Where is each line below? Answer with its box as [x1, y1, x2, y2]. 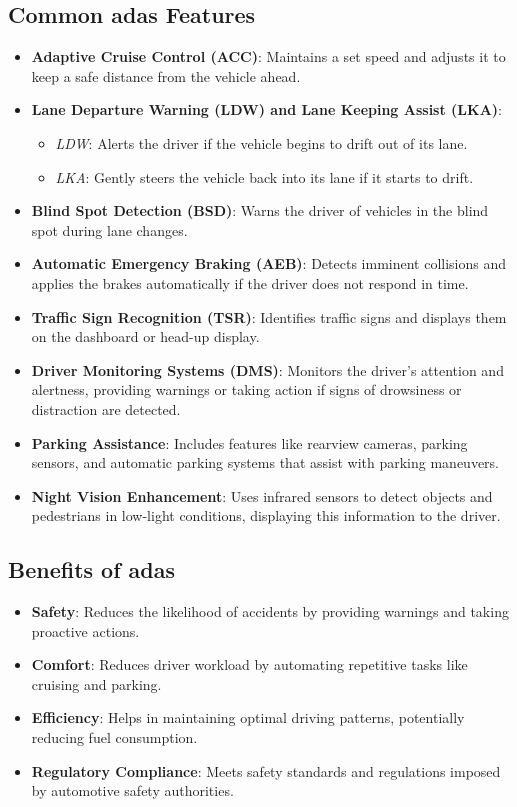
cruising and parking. [31, 673, 162, 694]
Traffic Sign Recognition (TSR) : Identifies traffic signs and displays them [31, 306, 507, 327]
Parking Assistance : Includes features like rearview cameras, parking [31, 432, 468, 453]
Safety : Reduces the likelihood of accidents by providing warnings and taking [31, 601, 509, 622]
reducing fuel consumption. [31, 727, 198, 748]
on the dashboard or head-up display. [31, 326, 260, 347]
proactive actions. [31, 620, 140, 641]
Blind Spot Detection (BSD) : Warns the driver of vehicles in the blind [31, 200, 489, 221]
